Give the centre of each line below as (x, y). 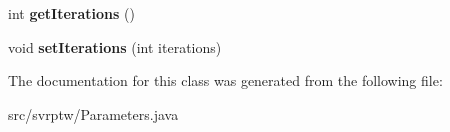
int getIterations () (71, 13)
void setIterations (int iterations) (115, 46)
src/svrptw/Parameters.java (93, 113)
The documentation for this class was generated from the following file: (225, 80)
